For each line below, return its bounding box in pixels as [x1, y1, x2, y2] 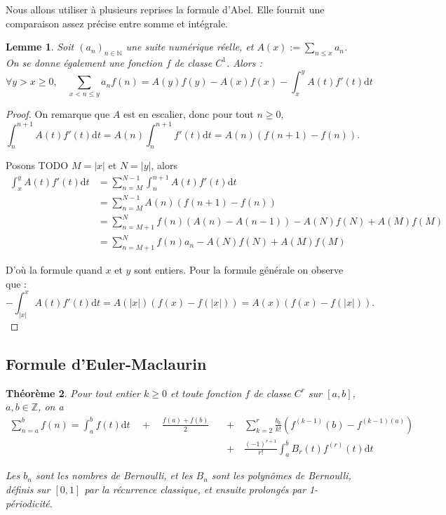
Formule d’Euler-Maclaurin [6, 352, 207, 374]
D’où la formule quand [6, 262, 102, 277]
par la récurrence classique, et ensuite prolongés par [84, 482, 306, 497]
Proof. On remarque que [6, 107, 110, 121]
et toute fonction [170, 385, 242, 400]
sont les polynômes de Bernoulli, [211, 468, 351, 483]
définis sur [6, 482, 50, 497]
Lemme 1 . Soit [6, 39, 74, 54]
